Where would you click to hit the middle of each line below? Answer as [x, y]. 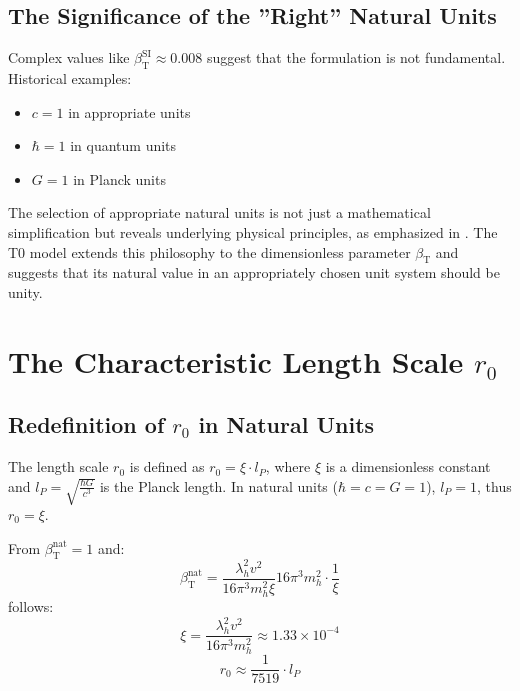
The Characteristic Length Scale [236, 360]
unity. [25, 291]
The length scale [58, 466]
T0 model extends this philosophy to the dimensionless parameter [209, 251]
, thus [494, 485]
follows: [31, 606]
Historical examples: [70, 78]
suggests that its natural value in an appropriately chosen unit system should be [254, 272]
